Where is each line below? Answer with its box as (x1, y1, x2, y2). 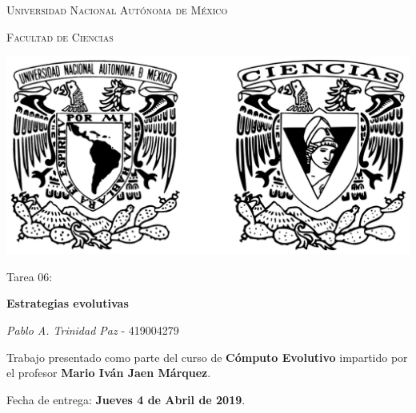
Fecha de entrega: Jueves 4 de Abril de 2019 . (6, 391, 246, 407)
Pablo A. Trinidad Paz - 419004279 (6, 322, 179, 339)
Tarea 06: (6, 268, 53, 284)
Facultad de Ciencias (6, 28, 114, 45)
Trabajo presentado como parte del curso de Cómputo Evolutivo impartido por (6, 348, 408, 365)
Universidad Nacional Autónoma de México (6, 2, 228, 18)
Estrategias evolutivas (6, 295, 129, 312)
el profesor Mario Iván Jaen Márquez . (6, 364, 211, 381)
